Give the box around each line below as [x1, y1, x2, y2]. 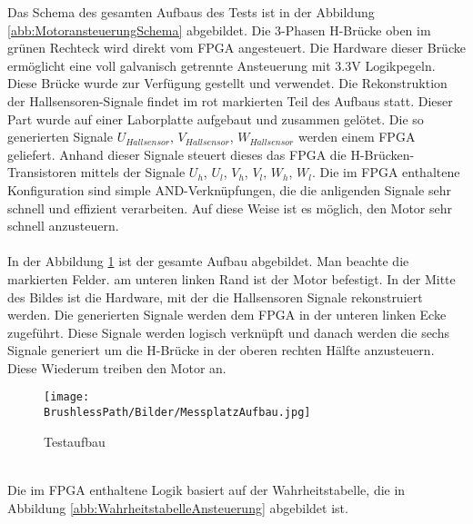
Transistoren [7, 163, 77, 182]
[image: [44, 391, 90, 404]
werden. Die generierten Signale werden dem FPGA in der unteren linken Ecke [7, 305, 447, 324]
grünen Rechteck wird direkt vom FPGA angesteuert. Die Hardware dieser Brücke [7, 38, 466, 57]
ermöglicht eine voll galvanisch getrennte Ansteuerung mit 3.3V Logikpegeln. [7, 55, 436, 74]
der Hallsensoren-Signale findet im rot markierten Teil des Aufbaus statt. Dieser [7, 91, 453, 110]
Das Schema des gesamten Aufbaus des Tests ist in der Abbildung [7, 3, 375, 21]
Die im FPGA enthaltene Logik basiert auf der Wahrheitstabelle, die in [7, 480, 406, 499]
